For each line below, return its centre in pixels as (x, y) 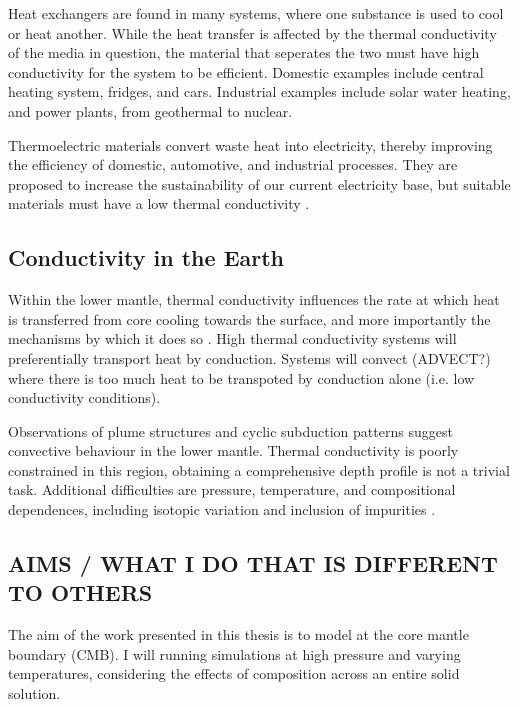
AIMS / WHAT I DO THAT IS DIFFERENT (253, 563)
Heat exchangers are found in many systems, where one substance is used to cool (256, 13)
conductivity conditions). (84, 397)
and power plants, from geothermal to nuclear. (150, 110)
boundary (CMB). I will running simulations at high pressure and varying (234, 653)
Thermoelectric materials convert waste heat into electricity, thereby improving (250, 144)
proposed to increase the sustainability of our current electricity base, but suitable (259, 183)
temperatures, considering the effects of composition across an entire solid (234, 673)
